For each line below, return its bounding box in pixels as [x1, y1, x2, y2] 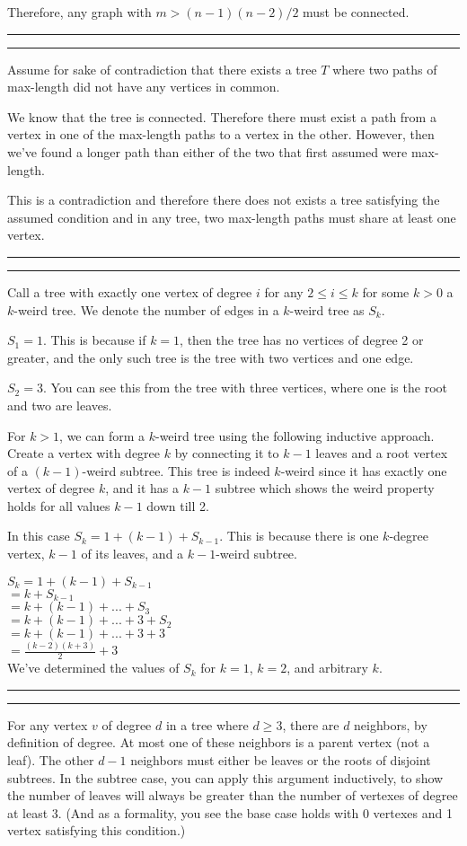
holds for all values [7, 496, 110, 515]
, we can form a [59, 426, 145, 445]
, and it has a [105, 479, 179, 498]
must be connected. [303, 3, 410, 21]
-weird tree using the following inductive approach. [154, 426, 435, 445]
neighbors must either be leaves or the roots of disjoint [130, 751, 431, 770]
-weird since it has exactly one [280, 461, 447, 480]
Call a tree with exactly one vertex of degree [7, 282, 252, 301]
